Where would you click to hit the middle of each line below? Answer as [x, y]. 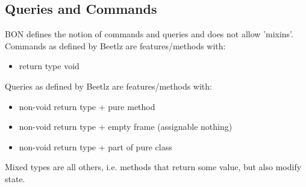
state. [15, 178]
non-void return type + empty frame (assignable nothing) [126, 127]
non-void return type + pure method [87, 106]
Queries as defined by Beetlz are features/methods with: [108, 86]
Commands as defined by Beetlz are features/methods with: [115, 45]
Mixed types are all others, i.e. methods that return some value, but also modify [153, 167]
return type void [49, 66]
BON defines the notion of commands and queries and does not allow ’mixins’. [149, 34]
